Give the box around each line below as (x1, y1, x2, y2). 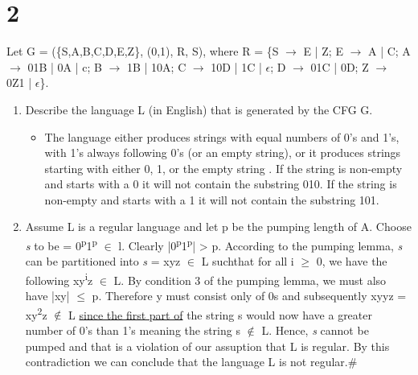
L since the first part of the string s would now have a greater (68, 306, 372, 323)
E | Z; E (303, 43, 343, 60)
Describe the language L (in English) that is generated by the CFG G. (25, 101, 373, 117)
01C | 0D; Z (310, 58, 369, 75)
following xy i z (25, 269, 93, 288)
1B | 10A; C (126, 58, 186, 75)
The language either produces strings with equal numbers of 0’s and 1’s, (44, 128, 400, 145)
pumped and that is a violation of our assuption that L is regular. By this (25, 337, 390, 354)
